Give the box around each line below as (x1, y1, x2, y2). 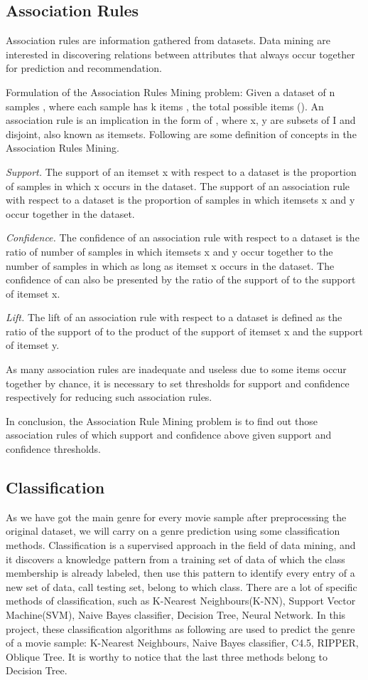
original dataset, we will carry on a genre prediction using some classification (6, 523, 340, 538)
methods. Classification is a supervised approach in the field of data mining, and (6, 538, 356, 553)
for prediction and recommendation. (6, 61, 162, 75)
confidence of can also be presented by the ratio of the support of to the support (6, 272, 356, 287)
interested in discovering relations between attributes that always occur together (6, 46, 355, 61)
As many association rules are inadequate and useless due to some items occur (6, 362, 347, 377)
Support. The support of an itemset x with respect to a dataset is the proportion (6, 164, 357, 179)
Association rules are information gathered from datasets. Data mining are (6, 33, 330, 48)
